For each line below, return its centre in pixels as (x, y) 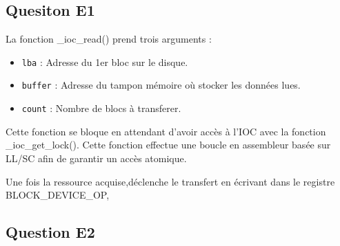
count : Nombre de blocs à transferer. (101, 108)
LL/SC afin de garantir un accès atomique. (96, 158)
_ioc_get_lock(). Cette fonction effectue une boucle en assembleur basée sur (168, 145)
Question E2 (50, 232)
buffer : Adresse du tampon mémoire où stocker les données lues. (161, 85)
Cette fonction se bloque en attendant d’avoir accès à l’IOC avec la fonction (166, 131)
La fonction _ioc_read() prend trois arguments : (109, 39)
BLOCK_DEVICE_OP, (58, 195)
